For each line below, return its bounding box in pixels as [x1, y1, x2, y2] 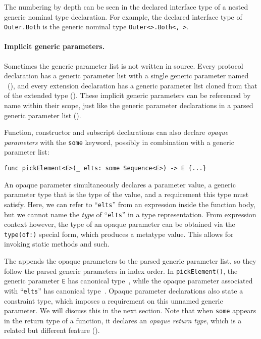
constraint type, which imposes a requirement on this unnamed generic [4, 295, 223, 306]
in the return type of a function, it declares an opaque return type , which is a [4, 315, 242, 325]
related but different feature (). [4, 325, 100, 335]
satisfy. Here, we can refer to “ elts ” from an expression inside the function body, [4, 199, 255, 209]
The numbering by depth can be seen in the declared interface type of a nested [4, 2, 248, 12]
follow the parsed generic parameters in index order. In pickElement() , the [4, 265, 238, 276]
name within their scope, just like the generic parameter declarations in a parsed [4, 100, 253, 111]
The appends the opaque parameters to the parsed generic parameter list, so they [4, 256, 256, 266]
